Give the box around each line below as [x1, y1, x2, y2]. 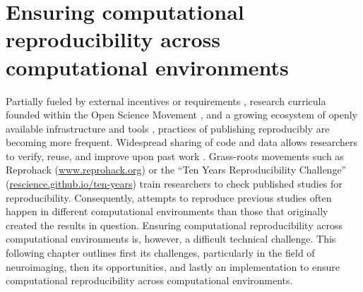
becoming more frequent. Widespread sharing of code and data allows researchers [6, 135, 358, 150]
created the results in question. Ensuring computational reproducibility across [6, 217, 343, 232]
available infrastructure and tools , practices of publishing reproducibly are [6, 121, 330, 135]
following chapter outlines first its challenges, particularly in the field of [6, 245, 315, 260]
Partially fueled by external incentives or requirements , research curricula [6, 93, 326, 108]
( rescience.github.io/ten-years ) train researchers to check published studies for [6, 176, 343, 191]
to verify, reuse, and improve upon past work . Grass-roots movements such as [6, 148, 344, 163]
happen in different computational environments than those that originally [6, 204, 328, 219]
